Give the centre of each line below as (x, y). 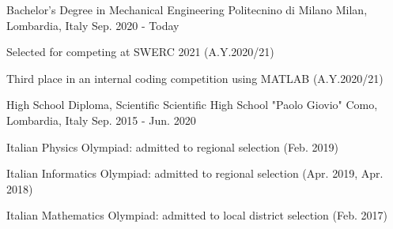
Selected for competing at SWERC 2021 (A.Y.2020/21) (140, 52)
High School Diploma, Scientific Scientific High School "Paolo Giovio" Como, (192, 105)
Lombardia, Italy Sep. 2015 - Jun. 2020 (101, 120)
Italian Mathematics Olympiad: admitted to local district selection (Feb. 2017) (197, 215)
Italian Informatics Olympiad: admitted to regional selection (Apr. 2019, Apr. (195, 173)
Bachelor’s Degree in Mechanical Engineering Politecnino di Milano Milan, (187, 9)
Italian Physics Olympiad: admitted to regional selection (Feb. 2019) (172, 146)
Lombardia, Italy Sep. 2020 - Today (93, 25)
